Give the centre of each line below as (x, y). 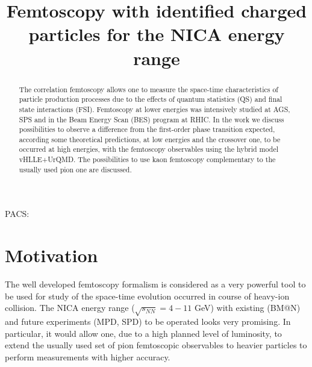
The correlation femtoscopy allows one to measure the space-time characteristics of (148, 89)
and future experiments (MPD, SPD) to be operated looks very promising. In (148, 322)
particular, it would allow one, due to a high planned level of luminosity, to (143, 333)
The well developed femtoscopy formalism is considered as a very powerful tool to (155, 284)
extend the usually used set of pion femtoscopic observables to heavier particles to (156, 345)
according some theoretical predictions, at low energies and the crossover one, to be (150, 139)
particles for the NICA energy (157, 34)
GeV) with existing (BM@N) (247, 308)
